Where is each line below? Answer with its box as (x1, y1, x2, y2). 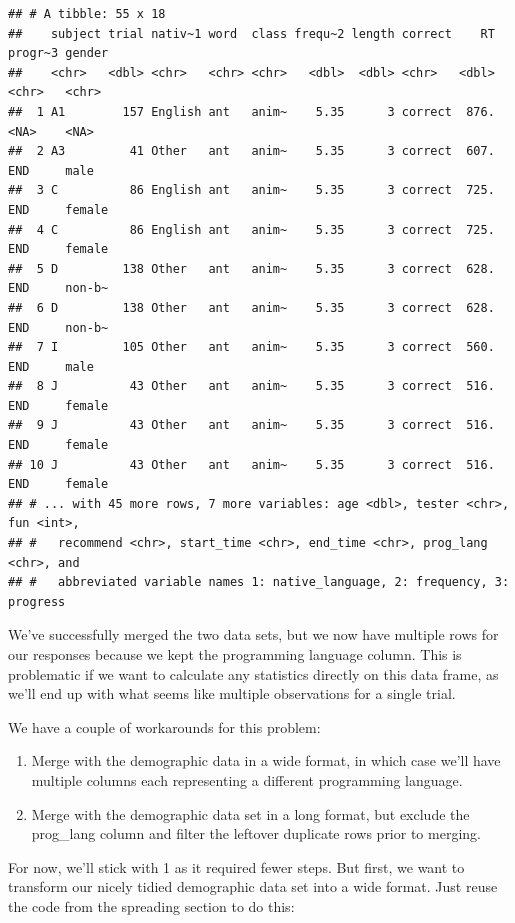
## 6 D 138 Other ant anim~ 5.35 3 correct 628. (8, 300, 495, 315)
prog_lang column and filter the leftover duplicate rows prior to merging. (31, 823, 481, 844)
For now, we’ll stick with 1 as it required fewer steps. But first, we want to (8, 856, 465, 877)
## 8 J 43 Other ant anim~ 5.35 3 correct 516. (8, 379, 495, 394)
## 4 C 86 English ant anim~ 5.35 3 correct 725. (8, 222, 495, 237)
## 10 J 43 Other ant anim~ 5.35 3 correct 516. (8, 457, 495, 472)
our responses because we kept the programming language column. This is (8, 644, 462, 664)
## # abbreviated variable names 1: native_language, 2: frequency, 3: (8, 575, 510, 590)
